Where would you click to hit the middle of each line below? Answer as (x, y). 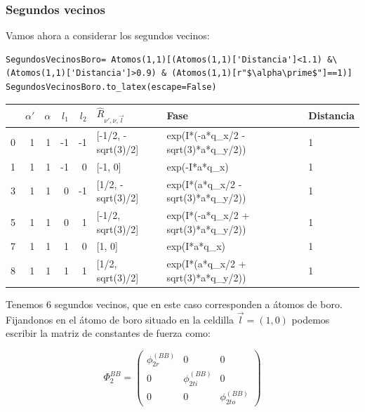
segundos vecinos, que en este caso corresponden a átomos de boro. (198, 304)
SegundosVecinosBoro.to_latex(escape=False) (111, 87)
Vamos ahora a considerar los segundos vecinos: (108, 35)
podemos (311, 319)
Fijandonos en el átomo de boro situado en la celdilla (120, 319)
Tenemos (25, 304)
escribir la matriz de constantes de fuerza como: (108, 333)
